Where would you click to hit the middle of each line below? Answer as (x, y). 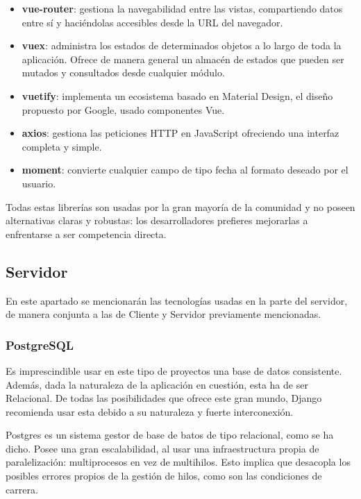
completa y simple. (62, 146)
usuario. (39, 183)
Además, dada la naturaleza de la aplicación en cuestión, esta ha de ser (157, 384)
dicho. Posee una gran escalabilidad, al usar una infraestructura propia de (162, 448)
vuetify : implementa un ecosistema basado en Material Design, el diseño (177, 95)
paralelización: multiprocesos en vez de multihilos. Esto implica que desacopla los (178, 462)
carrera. (22, 489)
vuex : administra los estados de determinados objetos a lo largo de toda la (182, 45)
